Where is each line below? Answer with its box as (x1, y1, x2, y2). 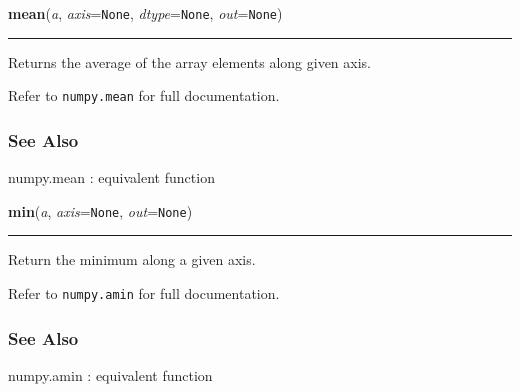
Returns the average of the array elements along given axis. (8, 51, 371, 72)
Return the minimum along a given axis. (8, 249, 256, 270)
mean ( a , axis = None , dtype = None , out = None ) (8, 3, 283, 23)
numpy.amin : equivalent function (8, 364, 213, 385)
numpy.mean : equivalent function (8, 167, 215, 188)
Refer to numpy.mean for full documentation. (8, 85, 280, 106)
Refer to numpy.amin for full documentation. (8, 282, 280, 303)
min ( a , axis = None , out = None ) (8, 200, 193, 221)
